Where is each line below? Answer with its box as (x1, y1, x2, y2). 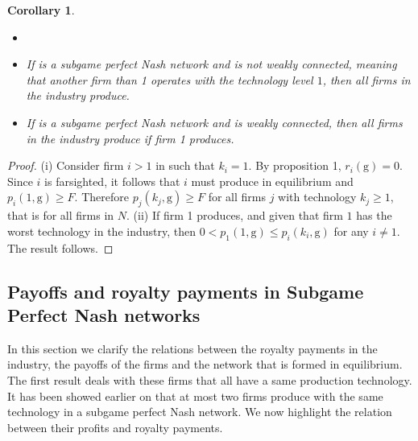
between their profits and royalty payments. (7, 418, 223, 435)
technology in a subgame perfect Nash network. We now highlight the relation (7, 403, 392, 420)
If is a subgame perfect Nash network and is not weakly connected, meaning (26, 56, 397, 72)
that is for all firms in (7, 207, 114, 224)
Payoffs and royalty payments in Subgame (7, 278, 364, 303)
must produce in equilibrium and (191, 172, 354, 189)
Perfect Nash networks (7, 302, 201, 327)
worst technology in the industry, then (7, 222, 196, 239)
